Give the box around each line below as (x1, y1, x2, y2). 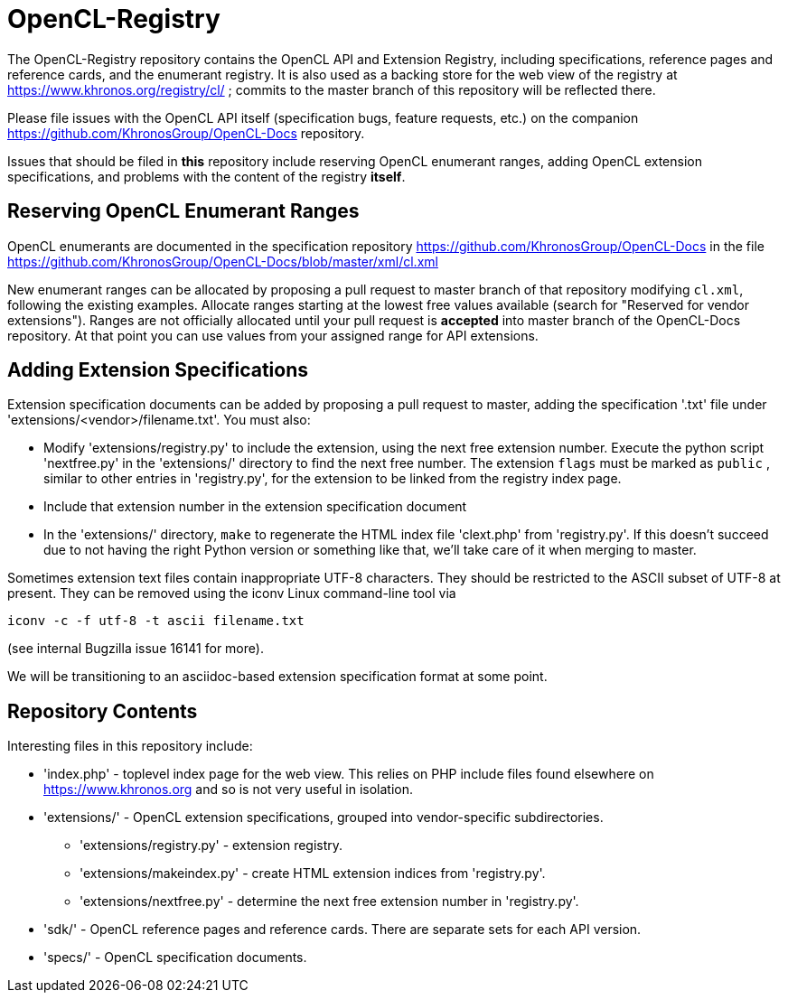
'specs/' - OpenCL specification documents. (43, 949, 307, 966)
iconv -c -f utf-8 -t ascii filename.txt (7, 613, 305, 629)
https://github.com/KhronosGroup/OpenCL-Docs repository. (7, 125, 365, 141)
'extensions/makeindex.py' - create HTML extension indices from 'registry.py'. (80, 865, 546, 882)
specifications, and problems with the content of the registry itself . (7, 168, 406, 184)
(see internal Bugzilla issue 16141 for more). (7, 640, 264, 657)
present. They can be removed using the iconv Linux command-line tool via (7, 585, 456, 602)
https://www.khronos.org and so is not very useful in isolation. (43, 781, 413, 798)
